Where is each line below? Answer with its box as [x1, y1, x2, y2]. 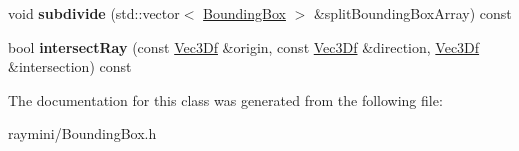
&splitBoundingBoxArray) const [313, 3, 512, 23]
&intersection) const [8, 56, 132, 77]
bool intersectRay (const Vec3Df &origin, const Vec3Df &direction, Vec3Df [8, 36, 480, 57]
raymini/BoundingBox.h [8, 123, 157, 144]
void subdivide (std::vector [8, 3, 180, 23]
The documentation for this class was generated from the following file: [8, 89, 443, 110]
